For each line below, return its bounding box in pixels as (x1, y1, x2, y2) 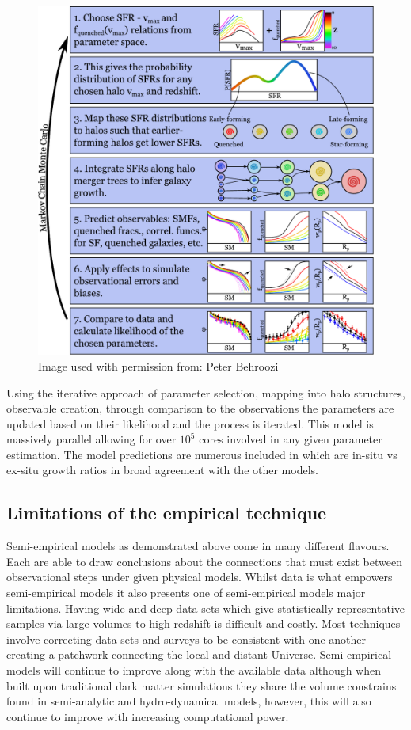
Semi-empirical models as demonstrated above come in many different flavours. (6, 538, 390, 554)
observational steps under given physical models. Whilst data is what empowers (6, 568, 393, 585)
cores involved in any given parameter (199, 431, 382, 447)
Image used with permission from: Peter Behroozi (38, 357, 279, 374)
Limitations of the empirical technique (6, 500, 327, 525)
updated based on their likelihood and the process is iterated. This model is (6, 415, 374, 432)
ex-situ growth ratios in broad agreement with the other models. (6, 462, 318, 478)
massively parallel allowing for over (6, 431, 177, 447)
